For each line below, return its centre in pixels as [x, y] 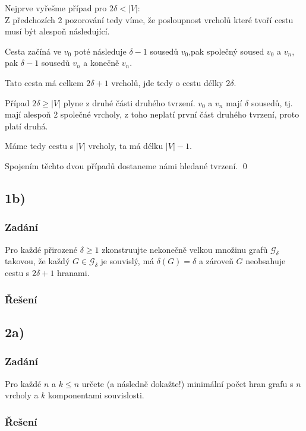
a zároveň [216, 261]
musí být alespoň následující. [57, 31]
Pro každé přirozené [41, 249]
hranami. [73, 273]
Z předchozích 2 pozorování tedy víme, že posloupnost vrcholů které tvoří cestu [149, 19]
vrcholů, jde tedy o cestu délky [167, 82]
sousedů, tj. [272, 102]
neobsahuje [266, 261]
